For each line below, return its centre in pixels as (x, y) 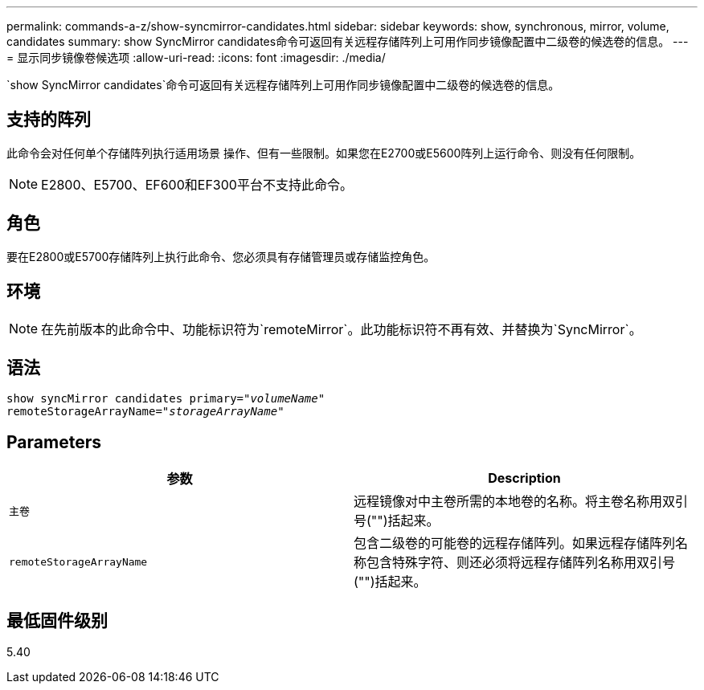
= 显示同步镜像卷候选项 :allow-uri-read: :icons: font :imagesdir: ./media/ (196, 57)
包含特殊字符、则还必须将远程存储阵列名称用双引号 (521, 563)
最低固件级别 (57, 620)
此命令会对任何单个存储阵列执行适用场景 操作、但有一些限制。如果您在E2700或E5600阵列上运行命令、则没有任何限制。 (324, 153)
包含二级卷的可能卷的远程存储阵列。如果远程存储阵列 (515, 543)
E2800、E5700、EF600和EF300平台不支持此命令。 (197, 184)
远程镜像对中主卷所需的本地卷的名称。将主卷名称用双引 (521, 502)
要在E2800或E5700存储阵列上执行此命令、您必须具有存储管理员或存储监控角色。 (221, 256)
